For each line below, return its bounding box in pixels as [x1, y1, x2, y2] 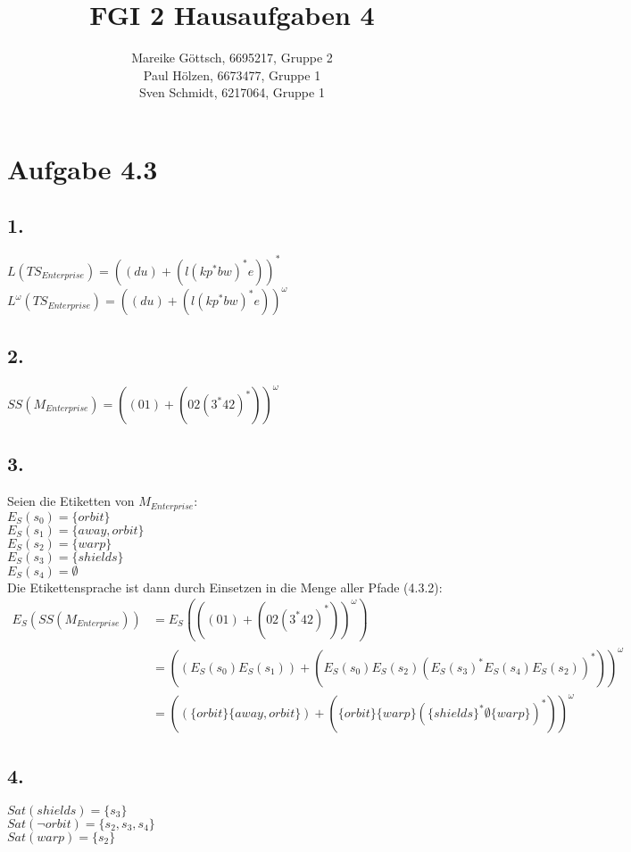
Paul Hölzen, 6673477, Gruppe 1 [143, 65, 321, 84]
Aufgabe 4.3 [7, 150, 158, 186]
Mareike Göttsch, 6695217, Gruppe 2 [131, 48, 333, 67]
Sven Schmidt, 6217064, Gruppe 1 [139, 83, 325, 102]
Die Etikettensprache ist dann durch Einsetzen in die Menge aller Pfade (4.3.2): [7, 577, 443, 596]
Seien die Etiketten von [7, 492, 135, 510]
